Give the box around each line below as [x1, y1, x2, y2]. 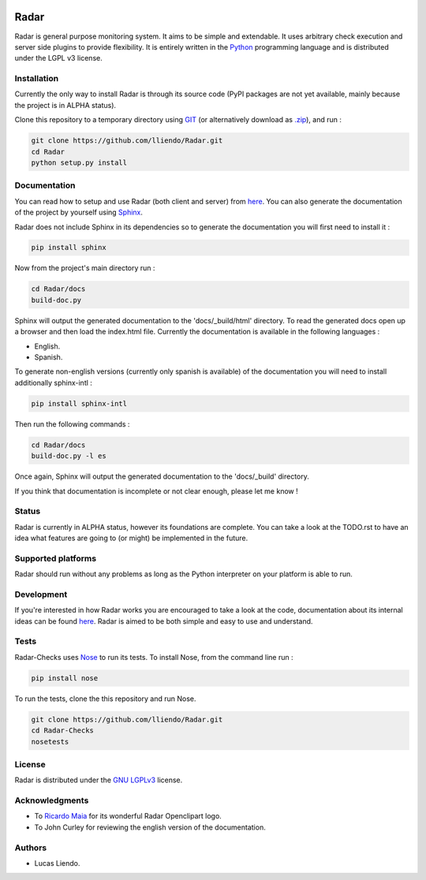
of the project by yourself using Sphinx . [14, 207, 144, 217]
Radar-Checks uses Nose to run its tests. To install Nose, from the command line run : [14, 652, 293, 662]
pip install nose [31, 673, 99, 682]
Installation [14, 73, 59, 84]
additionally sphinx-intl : [14, 378, 92, 387]
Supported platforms [14, 553, 97, 564]
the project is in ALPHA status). [14, 100, 117, 110]
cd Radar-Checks [31, 726, 95, 735]
